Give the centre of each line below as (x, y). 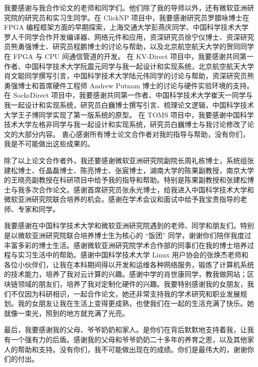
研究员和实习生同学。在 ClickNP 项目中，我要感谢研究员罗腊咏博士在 (137, 17)
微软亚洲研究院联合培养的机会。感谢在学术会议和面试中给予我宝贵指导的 (122, 199)
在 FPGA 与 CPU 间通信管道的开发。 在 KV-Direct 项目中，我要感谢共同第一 (129, 56)
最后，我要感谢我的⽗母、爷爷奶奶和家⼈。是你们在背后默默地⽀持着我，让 (126, 330)
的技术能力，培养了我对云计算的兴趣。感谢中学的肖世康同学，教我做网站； (126, 274)
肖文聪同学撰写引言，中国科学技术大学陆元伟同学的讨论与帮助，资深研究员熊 (129, 76)
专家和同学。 (38, 209)
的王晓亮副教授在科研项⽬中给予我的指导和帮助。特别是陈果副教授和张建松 (126, 180)
